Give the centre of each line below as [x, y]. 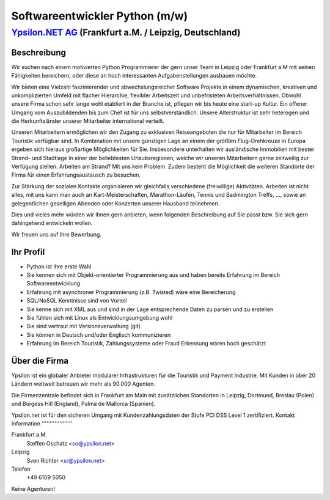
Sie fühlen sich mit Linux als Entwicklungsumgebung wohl [100, 318]
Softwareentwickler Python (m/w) [100, 16]
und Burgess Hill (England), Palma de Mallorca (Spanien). [83, 404]
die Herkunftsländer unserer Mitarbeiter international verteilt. [88, 121]
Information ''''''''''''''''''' [42, 424]
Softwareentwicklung [53, 284]
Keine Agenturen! [33, 488]
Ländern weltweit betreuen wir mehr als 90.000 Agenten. [83, 384]
